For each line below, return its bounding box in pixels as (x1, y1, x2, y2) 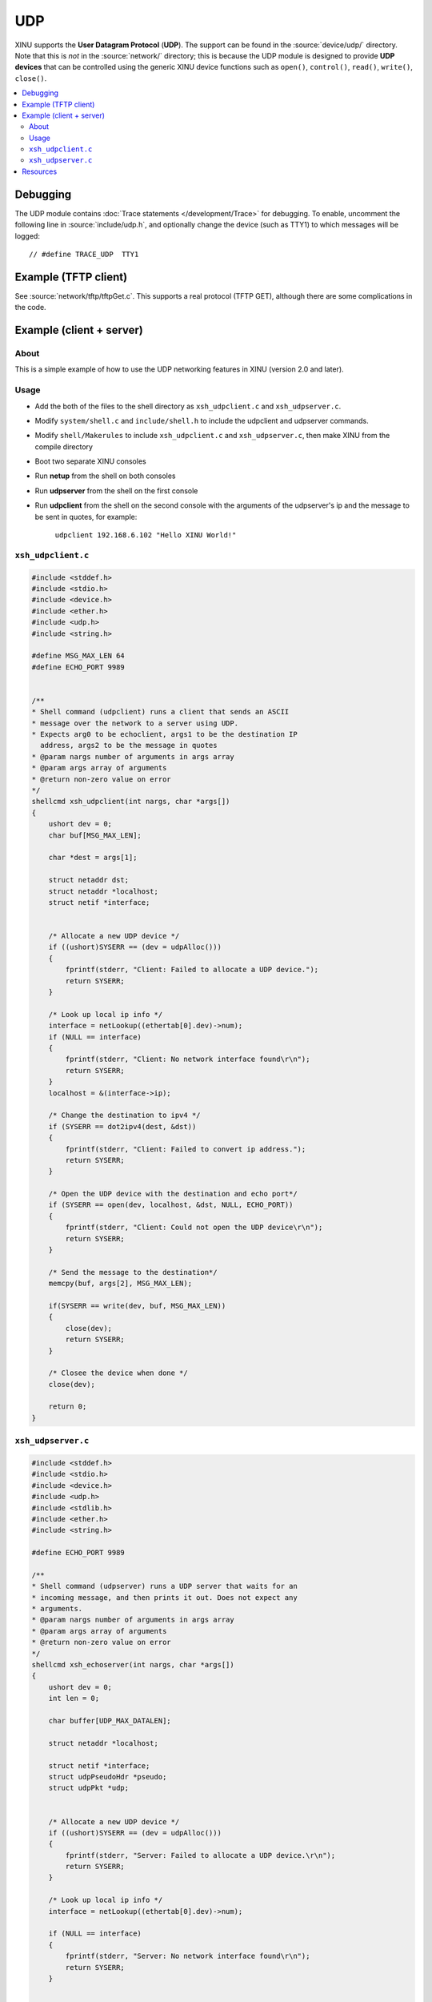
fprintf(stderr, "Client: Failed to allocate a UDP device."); (65, 965, 319, 975)
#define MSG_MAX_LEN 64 (31, 651, 126, 661)
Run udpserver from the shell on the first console (34, 485, 198, 496)
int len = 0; (48, 1694, 100, 1703)
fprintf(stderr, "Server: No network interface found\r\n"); (65, 1952, 310, 1961)
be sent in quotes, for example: (34, 512, 138, 521)
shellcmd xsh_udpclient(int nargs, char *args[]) (31, 797, 230, 806)
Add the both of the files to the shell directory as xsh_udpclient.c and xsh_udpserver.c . (34, 401, 342, 411)
